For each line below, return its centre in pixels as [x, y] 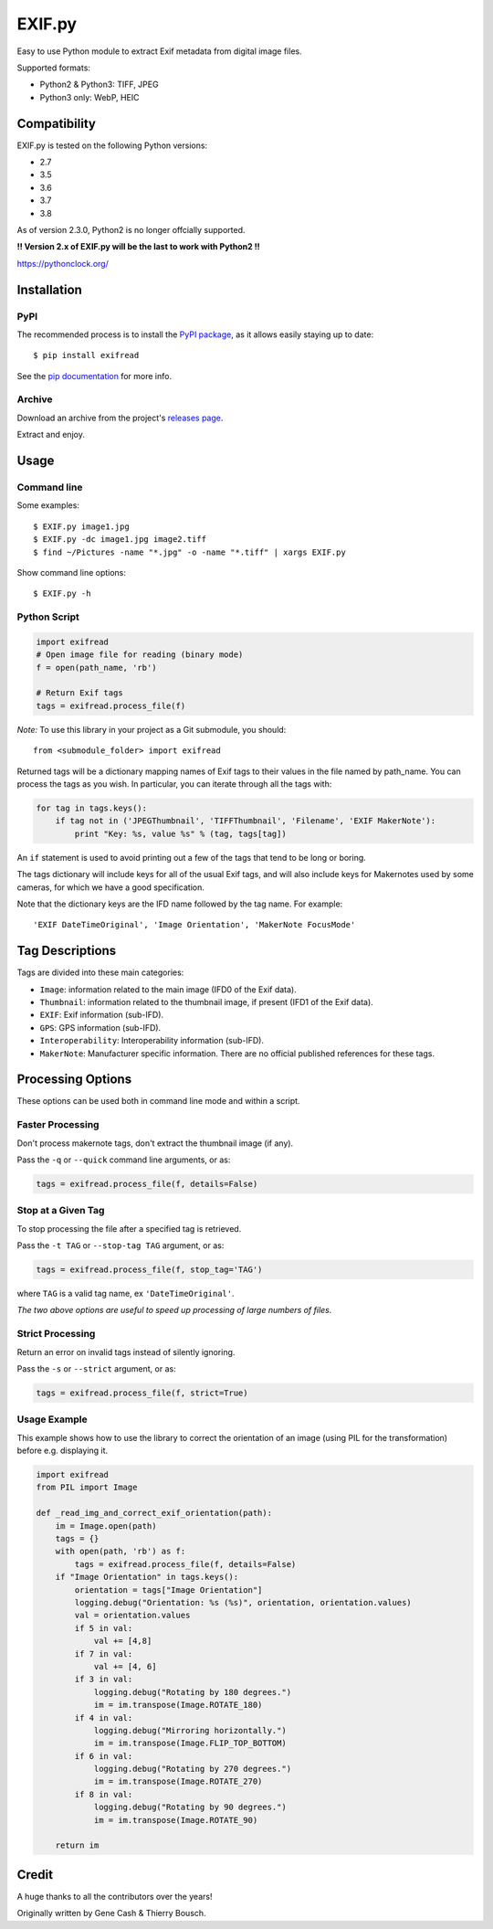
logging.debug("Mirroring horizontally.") [190, 1730]
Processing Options [74, 1080]
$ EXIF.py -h [62, 594]
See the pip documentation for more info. [94, 376]
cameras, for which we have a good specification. [110, 887]
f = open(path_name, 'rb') [96, 668]
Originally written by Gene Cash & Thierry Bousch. [111, 1913]
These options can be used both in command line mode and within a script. [158, 1101]
